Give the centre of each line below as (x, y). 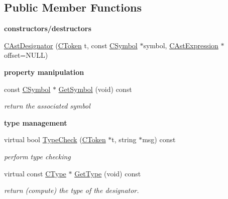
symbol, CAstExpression (181, 45)
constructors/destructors (48, 28)
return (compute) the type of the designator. (72, 190)
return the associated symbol (47, 106)
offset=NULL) (26, 55)
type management (36, 122)
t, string (124, 139)
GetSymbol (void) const (95, 89)
